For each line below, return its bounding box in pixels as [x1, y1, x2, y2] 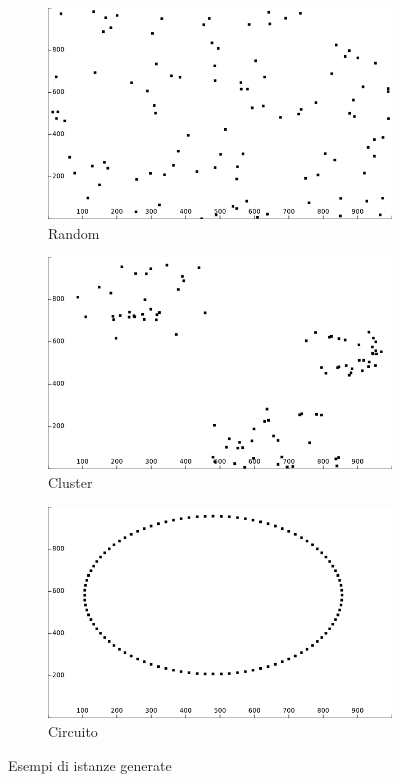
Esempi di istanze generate [8, 755, 172, 776]
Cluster [48, 472, 93, 493]
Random [48, 222, 100, 243]
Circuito [48, 721, 98, 742]
